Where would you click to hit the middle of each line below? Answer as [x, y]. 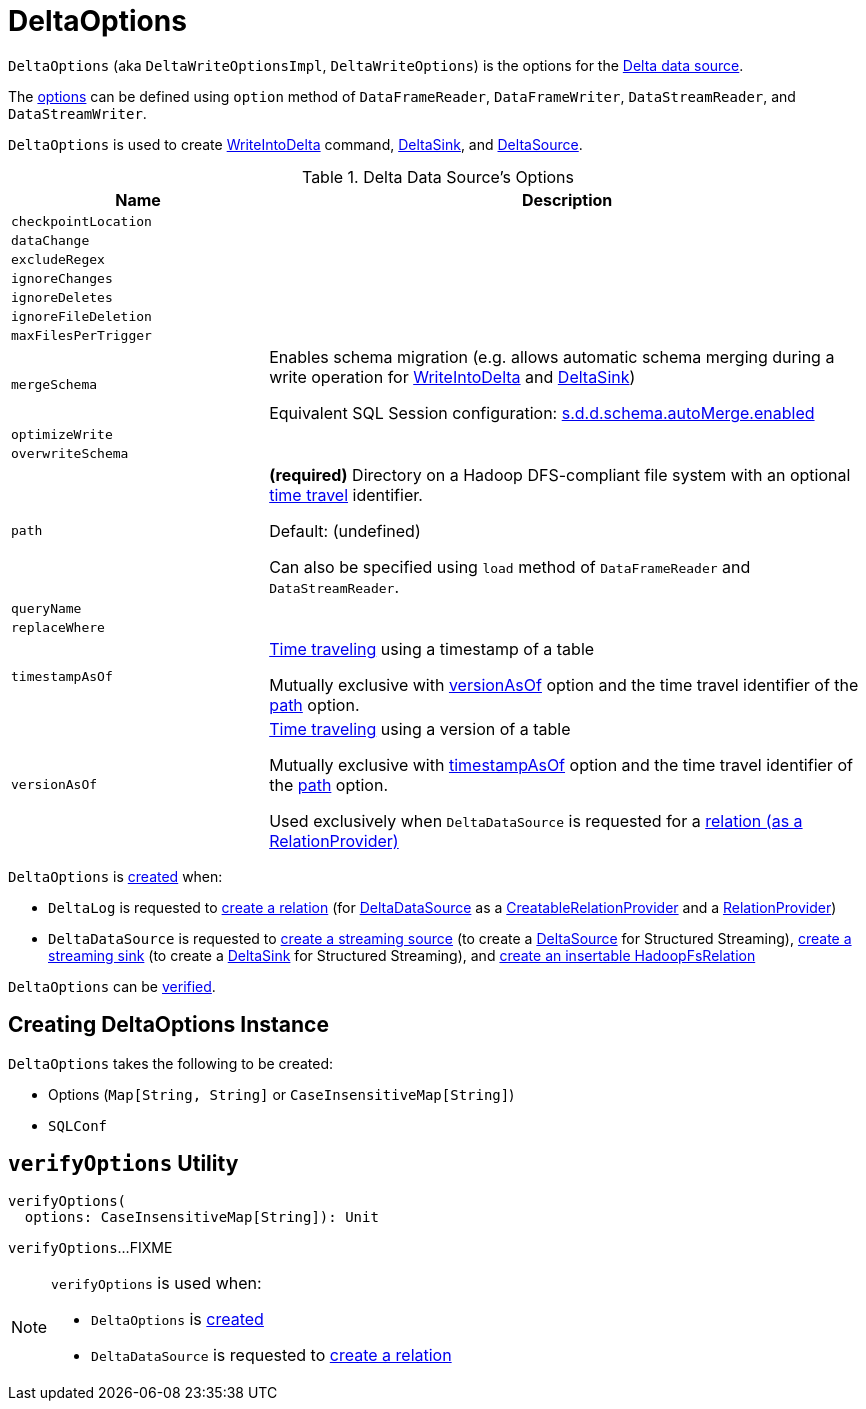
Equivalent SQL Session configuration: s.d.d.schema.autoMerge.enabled [542, 412]
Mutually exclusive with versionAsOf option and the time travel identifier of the [564, 684]
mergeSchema [54, 385]
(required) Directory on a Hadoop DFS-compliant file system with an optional [560, 474]
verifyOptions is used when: [156, 1283]
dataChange [50, 240]
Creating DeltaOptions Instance [168, 1025]
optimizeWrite [62, 434]
